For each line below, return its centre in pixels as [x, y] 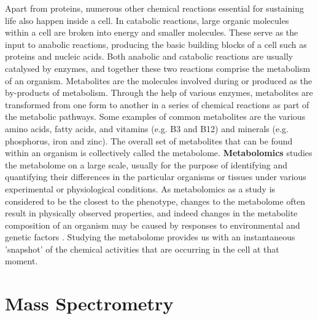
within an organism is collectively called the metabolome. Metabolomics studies [159, 153]
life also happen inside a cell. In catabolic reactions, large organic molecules [147, 20]
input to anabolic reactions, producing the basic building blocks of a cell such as [156, 44]
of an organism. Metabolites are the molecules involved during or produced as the [159, 80]
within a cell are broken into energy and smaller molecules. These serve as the [152, 32]
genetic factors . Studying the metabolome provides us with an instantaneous [150, 237]
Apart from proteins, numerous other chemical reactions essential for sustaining [154, 8]
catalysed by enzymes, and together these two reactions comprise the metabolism [158, 68]
